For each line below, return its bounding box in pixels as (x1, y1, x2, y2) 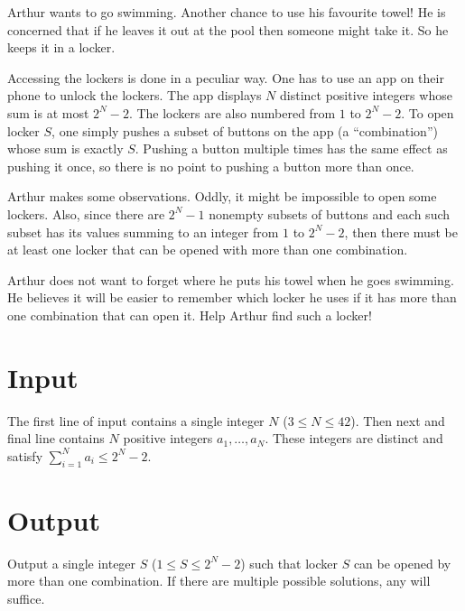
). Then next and (350, 411, 445, 430)
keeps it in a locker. (7, 38, 116, 57)
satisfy (7, 446, 43, 465)
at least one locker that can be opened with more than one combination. (7, 240, 408, 259)
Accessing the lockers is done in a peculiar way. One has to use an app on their (7, 68, 444, 87)
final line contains (7, 429, 105, 448)
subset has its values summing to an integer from (7, 222, 279, 241)
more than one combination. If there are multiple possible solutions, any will (7, 571, 431, 590)
